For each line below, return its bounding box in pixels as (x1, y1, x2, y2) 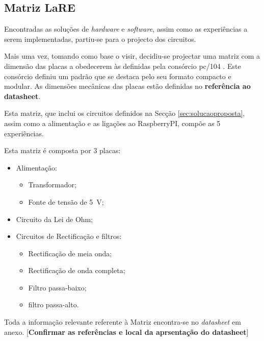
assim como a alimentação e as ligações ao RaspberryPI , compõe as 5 (4, 117, 221, 128)
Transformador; (28, 179, 76, 190)
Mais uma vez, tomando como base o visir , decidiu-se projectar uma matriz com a (4, 51, 260, 61)
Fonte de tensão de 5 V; (28, 196, 104, 207)
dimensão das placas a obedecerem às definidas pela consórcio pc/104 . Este (4, 60, 241, 71)
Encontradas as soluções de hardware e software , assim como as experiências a (4, 23, 248, 34)
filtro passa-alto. (28, 299, 79, 310)
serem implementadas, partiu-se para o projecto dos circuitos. (4, 33, 196, 44)
